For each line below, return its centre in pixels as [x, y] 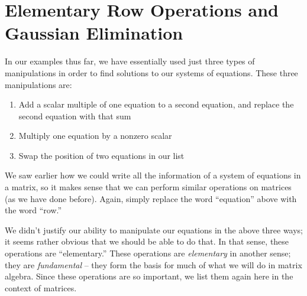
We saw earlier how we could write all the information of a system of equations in [153, 175]
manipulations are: [38, 84]
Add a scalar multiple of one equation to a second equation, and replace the [156, 104]
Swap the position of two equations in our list [101, 155]
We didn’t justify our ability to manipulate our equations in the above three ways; [154, 230]
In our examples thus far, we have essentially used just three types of [130, 61]
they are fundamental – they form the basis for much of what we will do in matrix [153, 264]
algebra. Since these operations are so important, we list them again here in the [149, 276]
